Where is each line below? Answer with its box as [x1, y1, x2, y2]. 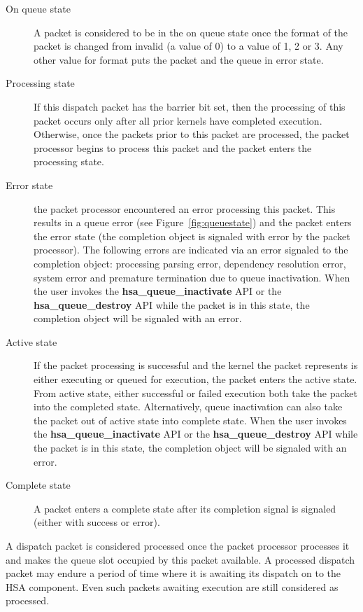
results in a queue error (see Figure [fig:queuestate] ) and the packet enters [34, 215, 352, 230]
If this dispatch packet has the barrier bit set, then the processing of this [34, 99, 346, 113]
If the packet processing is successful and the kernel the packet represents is [34, 358, 358, 373]
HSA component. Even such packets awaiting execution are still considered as [6, 579, 339, 594]
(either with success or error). [34, 515, 160, 529]
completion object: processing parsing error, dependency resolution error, [34, 256, 346, 270]
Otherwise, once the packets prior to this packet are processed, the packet [34, 127, 350, 141]
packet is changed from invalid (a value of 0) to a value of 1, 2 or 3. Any [34, 39, 343, 53]
